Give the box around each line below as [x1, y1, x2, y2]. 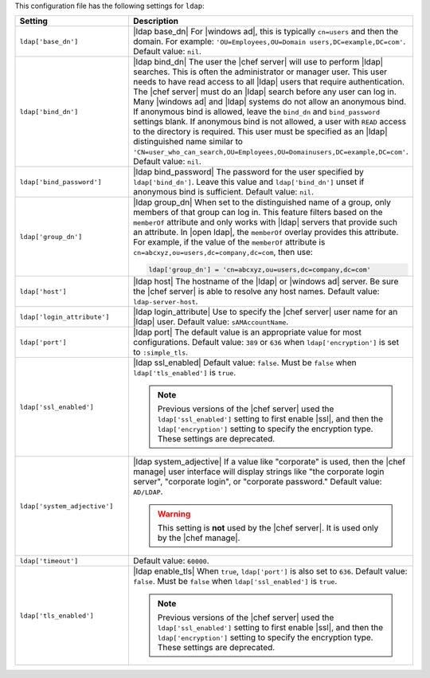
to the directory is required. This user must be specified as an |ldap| [132, 126, 388, 137]
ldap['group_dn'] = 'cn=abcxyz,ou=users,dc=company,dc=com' [148, 265, 371, 274]
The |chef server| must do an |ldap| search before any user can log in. [132, 86, 397, 97]
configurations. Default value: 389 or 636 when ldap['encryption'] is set [132, 337, 400, 348]
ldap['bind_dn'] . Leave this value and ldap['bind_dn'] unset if [132, 176, 365, 187]
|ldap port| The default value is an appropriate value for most [132, 327, 362, 338]
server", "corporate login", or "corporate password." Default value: [132, 476, 382, 488]
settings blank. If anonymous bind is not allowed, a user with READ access [132, 116, 406, 127]
